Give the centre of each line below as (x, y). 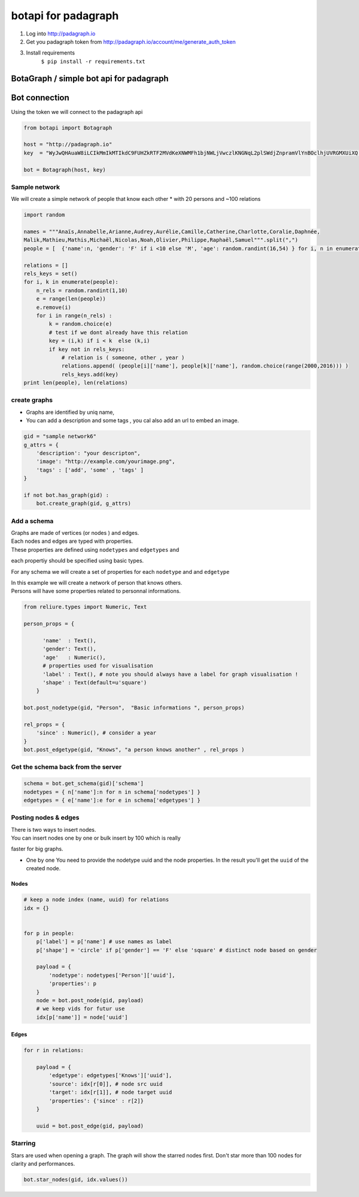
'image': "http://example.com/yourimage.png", (106, 461)
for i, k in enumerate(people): (71, 282)
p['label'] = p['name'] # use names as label (104, 942)
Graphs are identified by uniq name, (70, 412)
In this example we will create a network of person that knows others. (97, 583)
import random (44, 215)
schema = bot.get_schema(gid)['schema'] (83, 784)
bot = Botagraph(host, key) (65, 170)
